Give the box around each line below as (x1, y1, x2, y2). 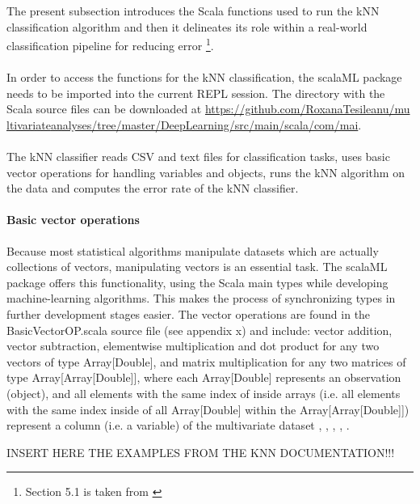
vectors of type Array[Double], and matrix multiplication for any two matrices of (6, 353, 406, 370)
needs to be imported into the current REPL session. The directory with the (6, 84, 385, 101)
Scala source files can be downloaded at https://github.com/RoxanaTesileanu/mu (6, 100, 410, 117)
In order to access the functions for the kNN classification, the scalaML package (6, 69, 402, 86)
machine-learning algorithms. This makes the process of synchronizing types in (6, 290, 396, 307)
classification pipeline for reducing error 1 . (6, 35, 214, 53)
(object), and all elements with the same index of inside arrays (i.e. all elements (6, 384, 401, 401)
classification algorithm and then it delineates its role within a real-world (6, 18, 367, 35)
